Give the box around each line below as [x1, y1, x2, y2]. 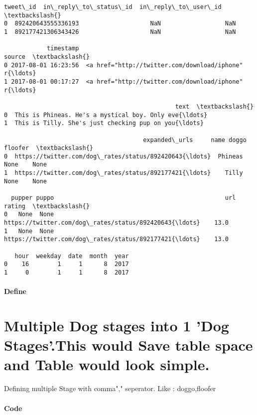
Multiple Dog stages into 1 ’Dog [4, 315, 229, 336]
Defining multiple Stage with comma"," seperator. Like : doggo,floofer [4, 383, 216, 394]
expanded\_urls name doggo [143, 136, 247, 143]
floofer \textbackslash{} [4, 144, 93, 152]
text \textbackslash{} [175, 103, 254, 110]
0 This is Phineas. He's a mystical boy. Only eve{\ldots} [4, 111, 208, 119]
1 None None [4, 227, 54, 235]
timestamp [46, 45, 79, 52]
